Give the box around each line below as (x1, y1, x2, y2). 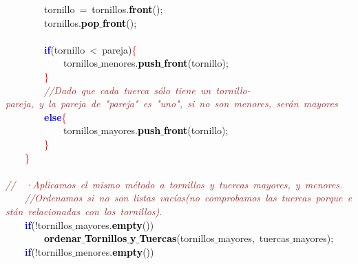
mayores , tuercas (218, 231, 290, 245)
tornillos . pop (43, 15, 100, 30)
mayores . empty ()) (75, 217, 154, 232)
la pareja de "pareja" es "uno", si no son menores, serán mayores (48, 96, 338, 111)
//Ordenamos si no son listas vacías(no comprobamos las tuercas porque (25, 190, 343, 205)
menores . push (101, 56, 161, 70)
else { (44, 109, 67, 124)
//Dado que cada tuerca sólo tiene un (44, 82, 211, 97)
